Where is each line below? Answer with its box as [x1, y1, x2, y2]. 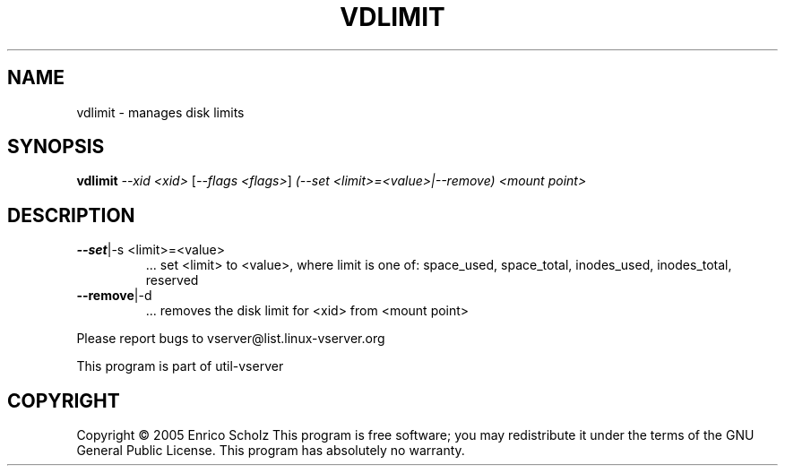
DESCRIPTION [7, 203, 135, 227]
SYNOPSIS [7, 135, 105, 159]
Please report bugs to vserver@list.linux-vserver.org [76, 331, 385, 347]
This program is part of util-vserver [76, 358, 284, 374]
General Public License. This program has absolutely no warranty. [76, 443, 465, 459]
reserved [145, 272, 199, 288]
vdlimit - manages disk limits [76, 104, 245, 120]
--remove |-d [76, 288, 152, 304]
